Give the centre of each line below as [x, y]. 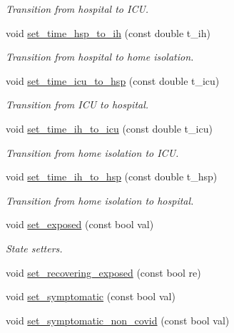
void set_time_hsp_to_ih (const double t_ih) [108, 32]
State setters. [34, 248]
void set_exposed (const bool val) [80, 224]
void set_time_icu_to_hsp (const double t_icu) [113, 80]
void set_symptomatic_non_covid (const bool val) [118, 320]
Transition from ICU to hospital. [77, 104]
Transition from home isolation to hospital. [100, 200]
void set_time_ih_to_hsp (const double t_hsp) [112, 176]
